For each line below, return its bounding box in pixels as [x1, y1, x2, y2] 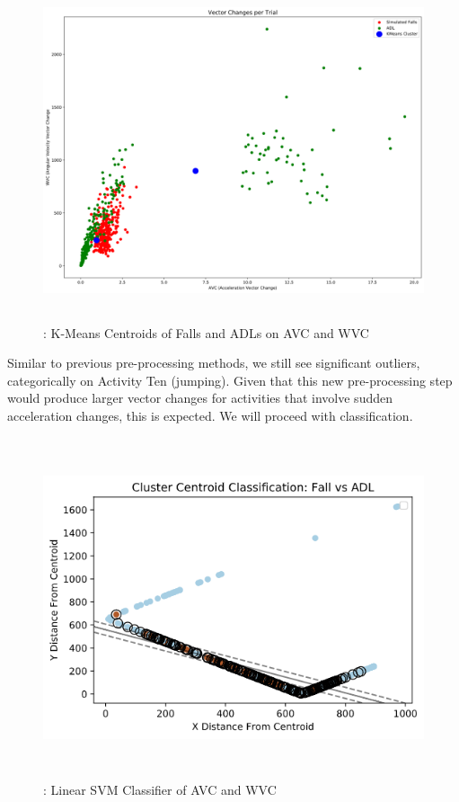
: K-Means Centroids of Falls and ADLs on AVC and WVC [43, 323, 369, 342]
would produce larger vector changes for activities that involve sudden [7, 388, 393, 407]
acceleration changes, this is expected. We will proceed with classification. [7, 405, 413, 424]
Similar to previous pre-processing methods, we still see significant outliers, [7, 353, 420, 372]
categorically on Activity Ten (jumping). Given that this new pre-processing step [7, 370, 453, 389]
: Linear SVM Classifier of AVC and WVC [43, 780, 277, 799]
